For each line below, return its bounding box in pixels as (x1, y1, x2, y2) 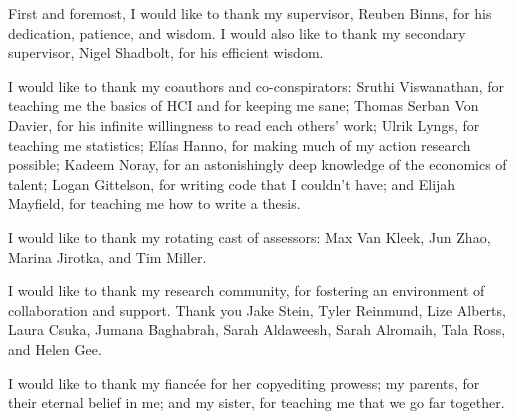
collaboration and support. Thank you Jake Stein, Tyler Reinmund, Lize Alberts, (8, 299, 506, 320)
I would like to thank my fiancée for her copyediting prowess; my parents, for (8, 372, 480, 393)
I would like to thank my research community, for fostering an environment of (8, 280, 485, 301)
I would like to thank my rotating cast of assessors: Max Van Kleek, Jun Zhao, (8, 226, 491, 247)
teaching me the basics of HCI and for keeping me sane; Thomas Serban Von (8, 95, 479, 116)
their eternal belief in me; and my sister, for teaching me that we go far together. (8, 392, 505, 413)
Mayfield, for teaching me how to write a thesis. (8, 193, 301, 214)
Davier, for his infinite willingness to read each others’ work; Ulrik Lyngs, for (8, 114, 480, 135)
